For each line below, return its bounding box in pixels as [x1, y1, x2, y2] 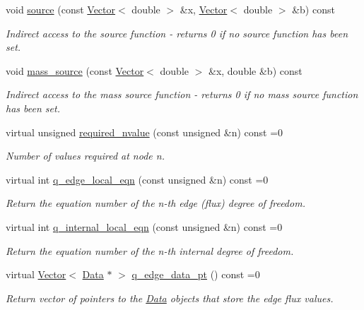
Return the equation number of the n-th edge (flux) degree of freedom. [6, 196, 305, 210]
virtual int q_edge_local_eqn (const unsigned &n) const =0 [6, 172, 269, 186]
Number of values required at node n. [6, 148, 165, 163]
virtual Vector [6, 267, 66, 282]
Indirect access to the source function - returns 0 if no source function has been [6, 25, 348, 40]
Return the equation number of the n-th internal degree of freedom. [6, 243, 294, 258]
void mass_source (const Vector [6, 63, 144, 78]
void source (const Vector [6, 2, 116, 16]
